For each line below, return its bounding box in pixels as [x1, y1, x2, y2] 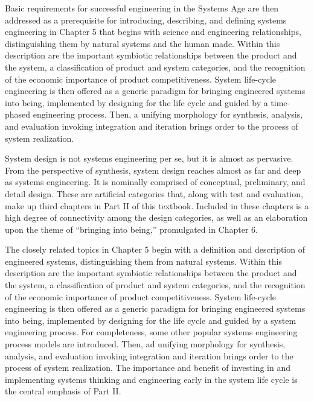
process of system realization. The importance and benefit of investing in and [5, 361, 291, 374]
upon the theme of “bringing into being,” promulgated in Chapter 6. [5, 223, 258, 235]
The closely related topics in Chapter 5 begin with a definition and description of [5, 243, 305, 256]
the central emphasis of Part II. [5, 385, 121, 397]
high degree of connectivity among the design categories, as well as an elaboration [5, 211, 308, 224]
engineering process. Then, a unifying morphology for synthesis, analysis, [33, 108, 303, 121]
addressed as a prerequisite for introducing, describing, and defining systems [5, 13, 287, 26]
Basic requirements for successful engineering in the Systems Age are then [5, 2, 279, 14]
